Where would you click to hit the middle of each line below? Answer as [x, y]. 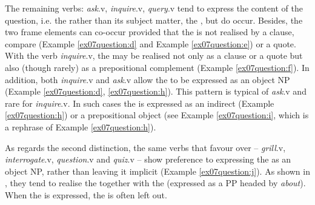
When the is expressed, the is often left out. [86, 194]
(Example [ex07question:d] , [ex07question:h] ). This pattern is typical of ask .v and [156, 91]
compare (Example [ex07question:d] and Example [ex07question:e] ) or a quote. [151, 43]
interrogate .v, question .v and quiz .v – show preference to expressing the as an [148, 159]
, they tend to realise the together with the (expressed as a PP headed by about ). [155, 183]
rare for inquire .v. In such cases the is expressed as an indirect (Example [140, 103]
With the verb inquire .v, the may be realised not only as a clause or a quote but [154, 55]
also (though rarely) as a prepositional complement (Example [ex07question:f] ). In [157, 67]
